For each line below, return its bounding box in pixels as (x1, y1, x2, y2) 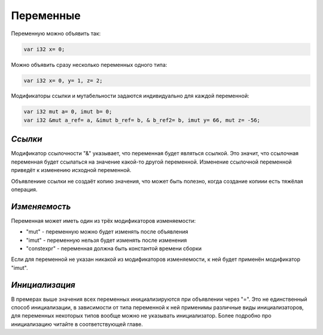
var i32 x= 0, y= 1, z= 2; (23, 77, 103, 84)
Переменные (11, 9, 81, 22)
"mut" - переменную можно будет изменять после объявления (26, 228, 188, 235)
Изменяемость (11, 201, 71, 211)
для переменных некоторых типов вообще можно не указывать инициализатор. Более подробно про (11, 312, 272, 319)
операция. (11, 186, 38, 193)
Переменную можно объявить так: (11, 30, 101, 37)
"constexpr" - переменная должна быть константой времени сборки (26, 245, 202, 252)
